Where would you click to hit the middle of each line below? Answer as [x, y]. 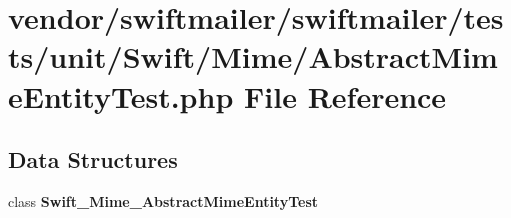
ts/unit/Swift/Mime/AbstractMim [253, 56]
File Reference [345, 95]
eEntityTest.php [121, 95]
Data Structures [93, 159]
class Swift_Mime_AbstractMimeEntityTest [163, 200]
